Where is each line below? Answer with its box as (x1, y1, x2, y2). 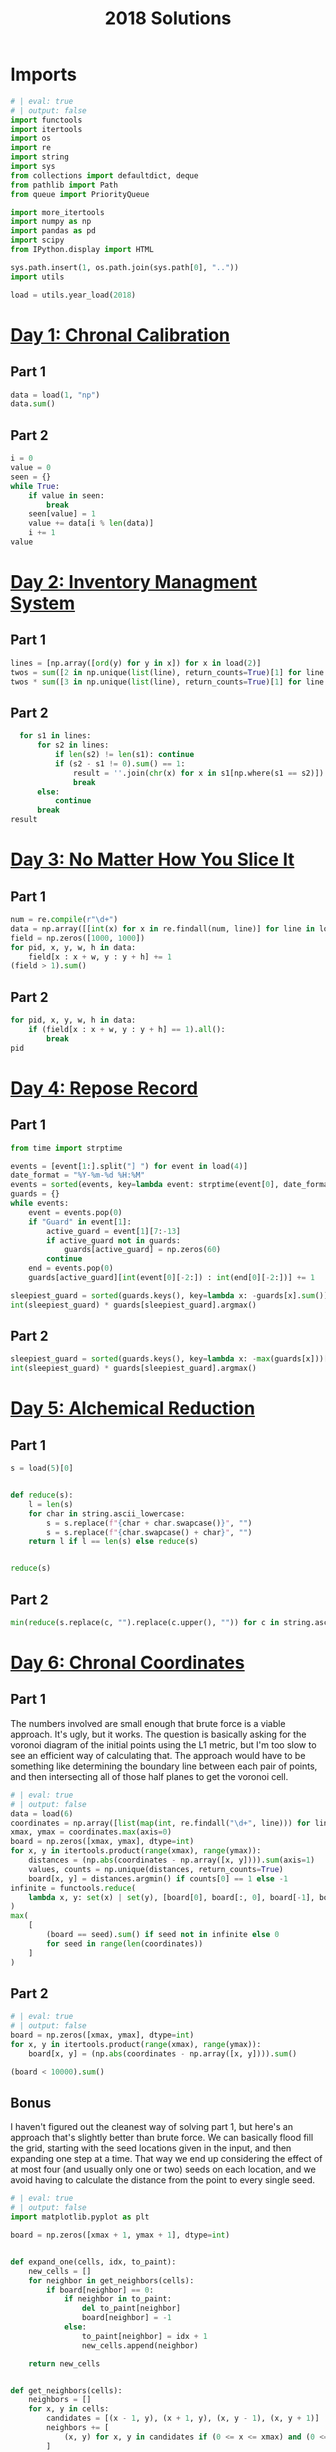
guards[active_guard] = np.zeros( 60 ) (63, 1245, 222, 1255)
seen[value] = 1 (28, 509, 97, 519)
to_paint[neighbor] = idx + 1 (81, 2331, 208, 2341)
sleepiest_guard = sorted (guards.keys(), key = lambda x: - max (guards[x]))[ (10, 1354, 329, 1364)
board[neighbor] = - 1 (81, 2313, 172, 2323)
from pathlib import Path (10, 180, 118, 190)
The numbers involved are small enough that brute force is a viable (10, 1717, 286, 1729)
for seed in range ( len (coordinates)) (46, 1938, 203, 1949)
